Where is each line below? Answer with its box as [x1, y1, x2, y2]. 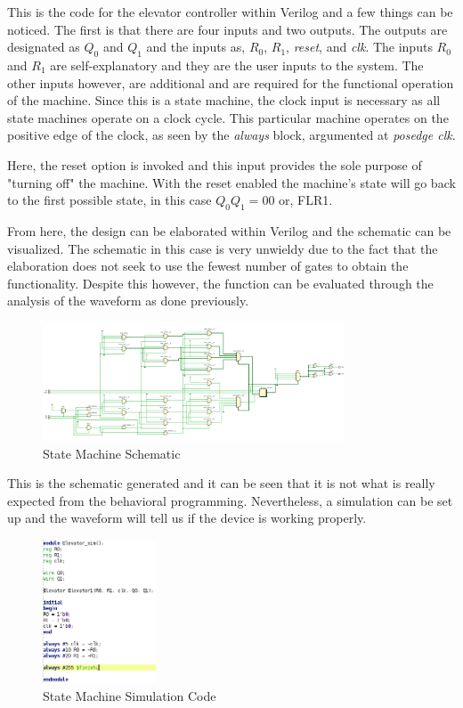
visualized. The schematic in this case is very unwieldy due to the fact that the [7, 239, 438, 257]
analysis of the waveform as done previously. [7, 291, 249, 310]
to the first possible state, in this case [7, 191, 212, 209]
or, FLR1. [279, 191, 333, 209]
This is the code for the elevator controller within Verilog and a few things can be [7, 3, 453, 20]
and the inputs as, [146, 37, 246, 56]
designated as [7, 37, 80, 56]
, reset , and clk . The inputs [286, 37, 433, 56]
